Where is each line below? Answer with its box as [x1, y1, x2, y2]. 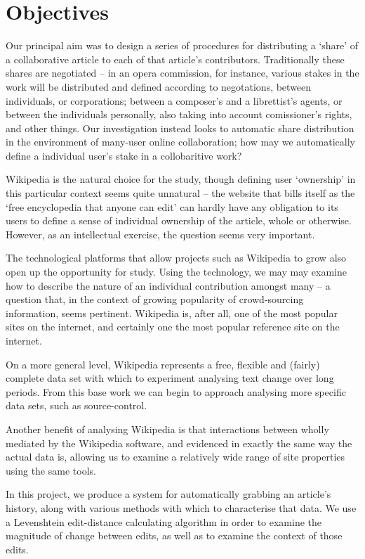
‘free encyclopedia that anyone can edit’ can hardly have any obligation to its [6, 199, 338, 214]
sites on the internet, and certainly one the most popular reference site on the [6, 319, 340, 334]
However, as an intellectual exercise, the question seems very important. [6, 226, 315, 241]
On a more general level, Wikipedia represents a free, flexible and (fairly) [6, 356, 320, 371]
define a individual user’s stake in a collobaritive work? [6, 148, 242, 162]
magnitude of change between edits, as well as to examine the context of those [6, 528, 343, 543]
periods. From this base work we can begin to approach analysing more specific [6, 384, 346, 399]
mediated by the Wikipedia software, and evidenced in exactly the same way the [6, 435, 352, 450]
